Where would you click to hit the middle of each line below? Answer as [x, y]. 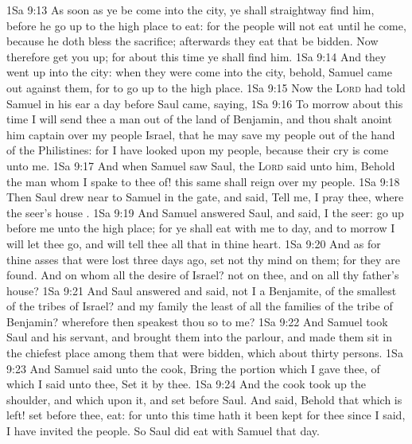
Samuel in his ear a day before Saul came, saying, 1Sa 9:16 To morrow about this [205, 103]
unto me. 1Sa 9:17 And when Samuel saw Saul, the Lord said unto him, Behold [201, 165]
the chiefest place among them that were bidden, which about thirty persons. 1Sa [205, 353]
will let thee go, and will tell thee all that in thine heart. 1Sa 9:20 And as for [194, 243]
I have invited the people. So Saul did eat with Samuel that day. [163, 431]
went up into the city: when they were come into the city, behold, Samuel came [199, 72]
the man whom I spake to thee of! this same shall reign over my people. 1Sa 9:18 [203, 181]
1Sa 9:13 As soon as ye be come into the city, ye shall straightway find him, [190, 10]
